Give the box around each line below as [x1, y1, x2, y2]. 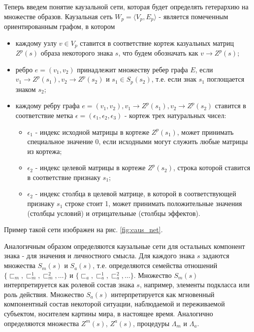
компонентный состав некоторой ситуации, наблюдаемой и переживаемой [4, 299, 225, 309]
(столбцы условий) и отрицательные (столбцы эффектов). [27, 208, 200, 218]
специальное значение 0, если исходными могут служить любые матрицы [27, 136, 248, 147]
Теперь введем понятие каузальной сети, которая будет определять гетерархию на [4, 1, 249, 11]
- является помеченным [159, 11, 228, 21]
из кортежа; [27, 146, 62, 156]
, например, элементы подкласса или [139, 279, 250, 290]
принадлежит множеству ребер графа [77, 64, 188, 74]
